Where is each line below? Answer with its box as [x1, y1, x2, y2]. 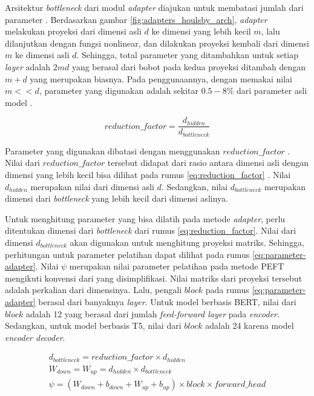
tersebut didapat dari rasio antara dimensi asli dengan [107, 156, 309, 169]
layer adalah [5, 60, 51, 73]
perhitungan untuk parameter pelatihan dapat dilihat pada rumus [5, 248, 250, 260]
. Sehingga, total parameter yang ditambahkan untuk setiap [76, 48, 299, 61]
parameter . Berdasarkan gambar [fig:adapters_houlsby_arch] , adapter [5, 13, 267, 25]
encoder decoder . [5, 331, 65, 343]
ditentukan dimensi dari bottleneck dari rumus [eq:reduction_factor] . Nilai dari [5, 224, 296, 237]
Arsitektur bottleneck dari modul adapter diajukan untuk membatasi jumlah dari [5, 1, 304, 13]
